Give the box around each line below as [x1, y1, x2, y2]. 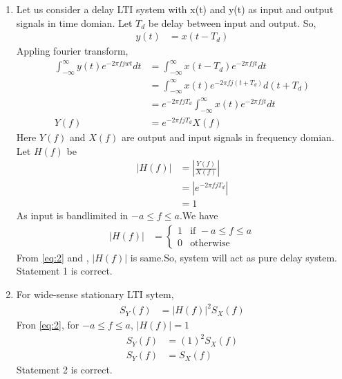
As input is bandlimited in [16, 208, 129, 223]
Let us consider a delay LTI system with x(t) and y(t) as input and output [16, 2, 334, 16]
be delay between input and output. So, [148, 15, 316, 30]
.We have [179, 208, 218, 223]
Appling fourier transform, [16, 44, 129, 58]
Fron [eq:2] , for [16, 317, 79, 332]
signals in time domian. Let [16, 15, 133, 30]
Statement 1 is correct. [16, 264, 113, 278]
